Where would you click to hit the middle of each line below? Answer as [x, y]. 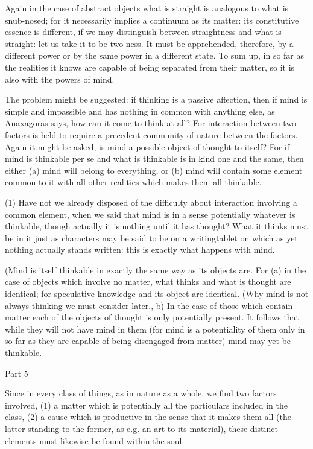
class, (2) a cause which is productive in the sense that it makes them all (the [148, 417]
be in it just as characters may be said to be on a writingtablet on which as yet [151, 237]
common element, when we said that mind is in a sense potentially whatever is [150, 214]
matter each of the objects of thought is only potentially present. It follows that [152, 317]
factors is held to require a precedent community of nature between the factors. [151, 134]
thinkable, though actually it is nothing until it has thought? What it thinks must [156, 226]
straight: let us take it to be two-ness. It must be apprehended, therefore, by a [149, 43]
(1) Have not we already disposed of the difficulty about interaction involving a [151, 202]
